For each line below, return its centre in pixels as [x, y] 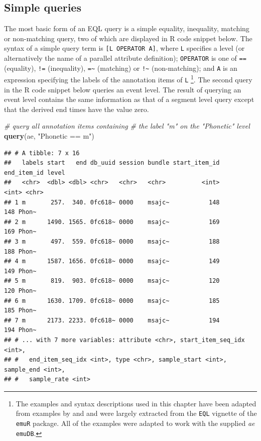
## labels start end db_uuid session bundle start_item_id [112, 163]
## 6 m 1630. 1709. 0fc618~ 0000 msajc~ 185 [112, 301]
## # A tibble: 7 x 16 [42, 153]
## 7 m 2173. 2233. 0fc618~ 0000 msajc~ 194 [112, 320]
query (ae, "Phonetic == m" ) [49, 136]
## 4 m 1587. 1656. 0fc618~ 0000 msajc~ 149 [112, 261]
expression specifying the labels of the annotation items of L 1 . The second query [128, 79]
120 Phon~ [20, 291]
